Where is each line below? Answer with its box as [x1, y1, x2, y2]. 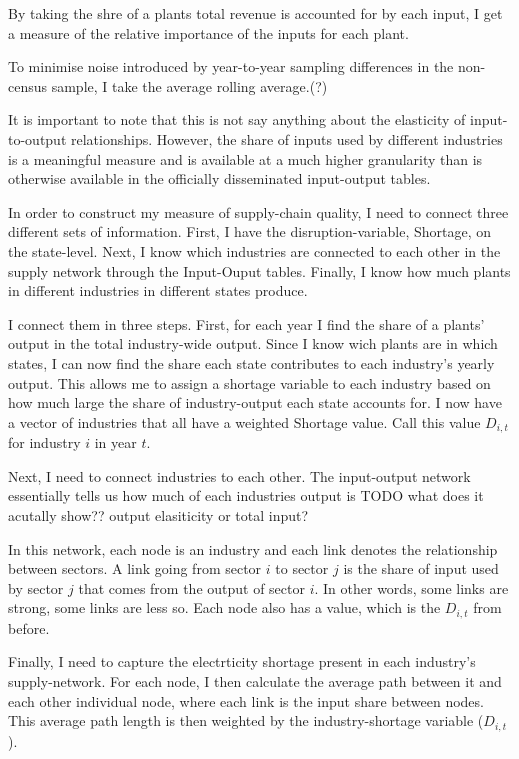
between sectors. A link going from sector [8, 558, 262, 579]
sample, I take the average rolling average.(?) [51, 75, 328, 96]
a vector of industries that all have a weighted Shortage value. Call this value [8, 411, 481, 432]
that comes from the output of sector [78, 577, 305, 598]
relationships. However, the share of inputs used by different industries [71, 128, 503, 149]
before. [8, 617, 50, 638]
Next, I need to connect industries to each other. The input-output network [8, 465, 471, 486]
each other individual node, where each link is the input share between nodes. [8, 690, 484, 711]
